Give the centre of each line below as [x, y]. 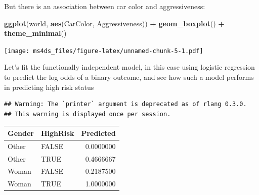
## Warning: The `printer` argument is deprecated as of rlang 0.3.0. [125, 104]
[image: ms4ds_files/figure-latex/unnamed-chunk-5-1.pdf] [104, 51]
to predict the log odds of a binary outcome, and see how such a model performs [129, 77]
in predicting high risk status [49, 87]
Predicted [98, 133]
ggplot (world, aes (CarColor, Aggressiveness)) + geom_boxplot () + [114, 23]
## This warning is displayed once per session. [88, 114]
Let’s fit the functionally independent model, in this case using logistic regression [129, 67]
